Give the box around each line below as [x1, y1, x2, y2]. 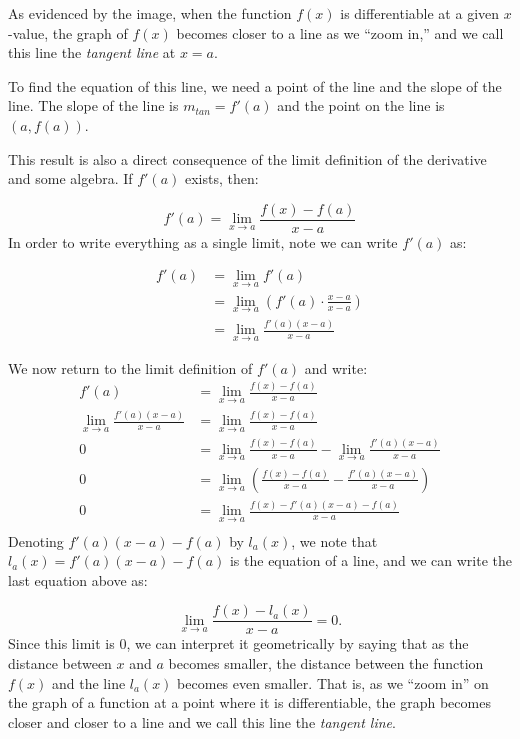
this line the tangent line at [8, 42, 176, 63]
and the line [52, 672, 126, 693]
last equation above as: [8, 569, 148, 590]
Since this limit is [8, 633, 115, 654]
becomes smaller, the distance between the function [168, 653, 484, 674]
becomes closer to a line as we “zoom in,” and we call [176, 22, 504, 43]
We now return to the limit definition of [8, 357, 253, 378]
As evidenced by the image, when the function [8, 3, 292, 23]
